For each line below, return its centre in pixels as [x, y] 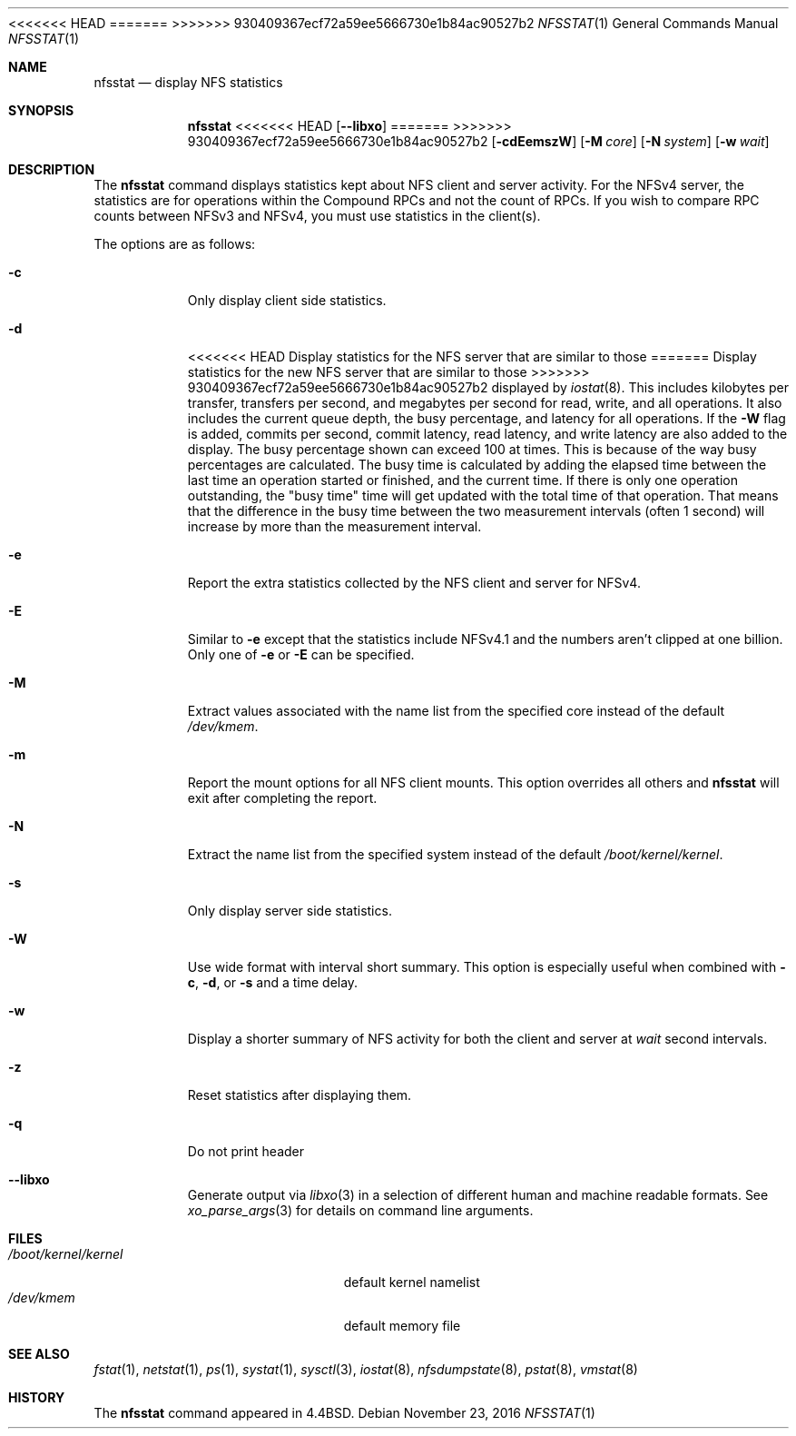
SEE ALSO [39, 1354]
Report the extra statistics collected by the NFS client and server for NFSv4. [414, 583]
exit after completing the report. [282, 798]
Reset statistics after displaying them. [300, 1095]
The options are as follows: [175, 244]
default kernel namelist [412, 1282]
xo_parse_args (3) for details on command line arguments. [360, 1210]
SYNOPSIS [41, 110]
